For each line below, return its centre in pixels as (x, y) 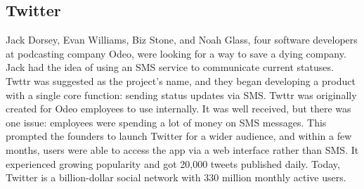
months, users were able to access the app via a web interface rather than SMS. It (182, 149)
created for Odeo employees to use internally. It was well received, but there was (178, 109)
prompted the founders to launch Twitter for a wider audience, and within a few (179, 136)
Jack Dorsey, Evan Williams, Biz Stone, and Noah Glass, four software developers (182, 40)
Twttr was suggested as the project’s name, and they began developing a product (181, 80)
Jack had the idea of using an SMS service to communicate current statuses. (170, 67)
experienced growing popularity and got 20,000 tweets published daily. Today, (173, 163)
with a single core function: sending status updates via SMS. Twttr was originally (181, 94)
